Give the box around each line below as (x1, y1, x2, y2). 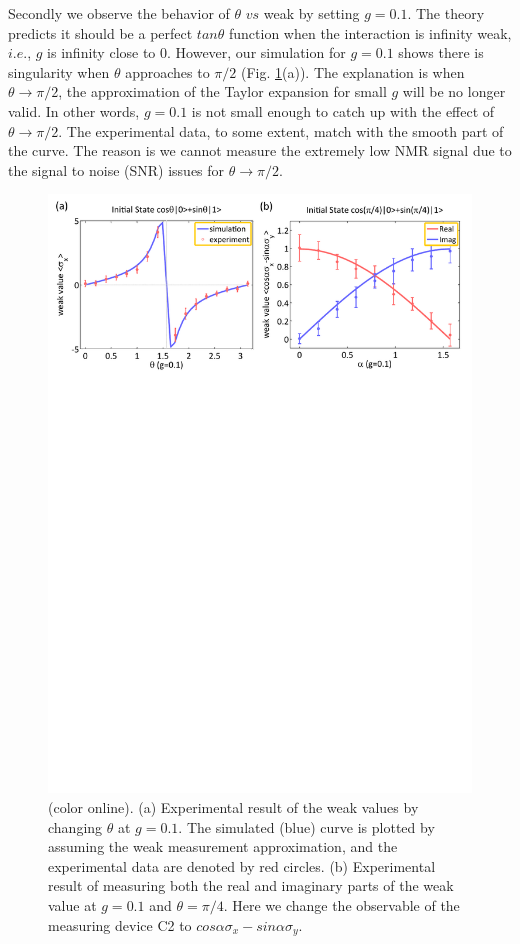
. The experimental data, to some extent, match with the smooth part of (58, 120, 504, 141)
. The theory (407, 3, 485, 23)
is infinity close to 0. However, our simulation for (47, 42, 346, 63)
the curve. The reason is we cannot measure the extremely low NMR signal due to (8, 140, 512, 161)
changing (48, 816, 103, 837)
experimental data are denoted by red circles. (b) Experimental (48, 855, 436, 876)
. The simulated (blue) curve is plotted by (178, 816, 435, 837)
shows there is (398, 42, 484, 63)
